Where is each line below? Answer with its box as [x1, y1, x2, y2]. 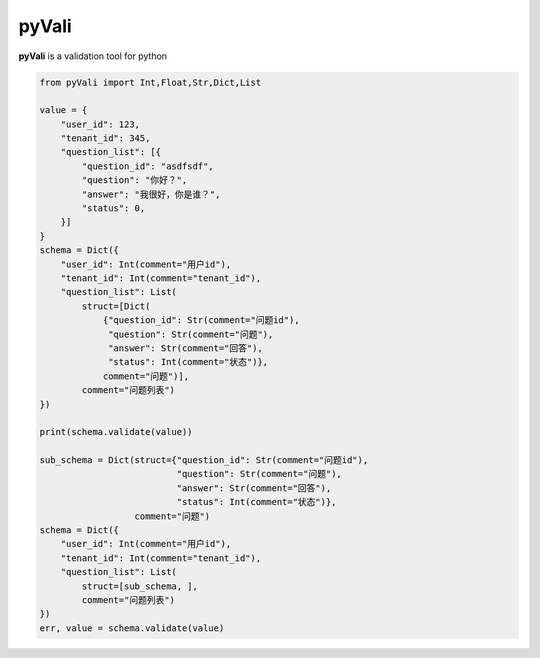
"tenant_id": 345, [60, 133, 151, 144]
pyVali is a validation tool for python [18, 50, 168, 62]
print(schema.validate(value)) [39, 426, 194, 438]
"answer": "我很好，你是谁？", [81, 188, 221, 200]
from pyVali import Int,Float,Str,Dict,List [39, 76, 262, 88]
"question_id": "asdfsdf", [81, 160, 214, 172]
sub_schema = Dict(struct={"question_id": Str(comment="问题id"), [39, 455, 369, 466]
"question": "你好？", [81, 175, 188, 186]
